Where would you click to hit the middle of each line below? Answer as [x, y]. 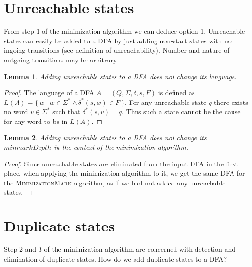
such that [66, 112]
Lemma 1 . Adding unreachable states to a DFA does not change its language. [120, 76]
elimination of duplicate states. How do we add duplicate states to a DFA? [116, 258]
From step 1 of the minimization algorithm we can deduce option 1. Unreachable [125, 31]
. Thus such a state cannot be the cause [181, 112]
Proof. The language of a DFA [49, 92]
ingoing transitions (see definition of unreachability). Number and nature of [117, 50]
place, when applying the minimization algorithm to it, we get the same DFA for [125, 173]
